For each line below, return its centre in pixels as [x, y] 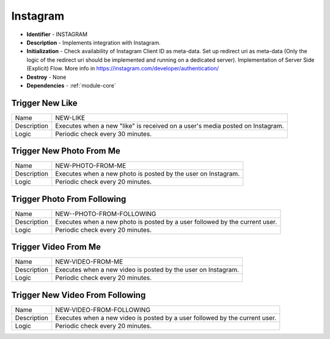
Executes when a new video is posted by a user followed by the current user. [166, 318]
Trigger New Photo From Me [66, 151]
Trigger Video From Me [56, 247]
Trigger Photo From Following [69, 199]
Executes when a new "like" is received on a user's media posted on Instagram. [170, 125]
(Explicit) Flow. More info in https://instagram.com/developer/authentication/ [123, 69]
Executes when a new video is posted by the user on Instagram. [147, 270]
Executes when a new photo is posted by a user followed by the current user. [166, 222]
